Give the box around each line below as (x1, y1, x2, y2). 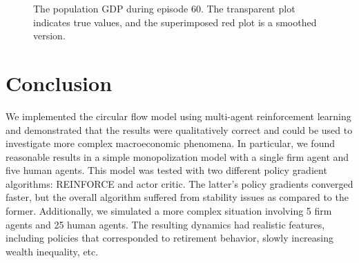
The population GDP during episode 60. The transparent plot (33, 1, 295, 15)
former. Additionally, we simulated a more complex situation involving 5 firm (6, 204, 332, 218)
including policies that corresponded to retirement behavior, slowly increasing (6, 231, 334, 245)
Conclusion (6, 68, 113, 97)
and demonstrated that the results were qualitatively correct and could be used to (6, 122, 353, 137)
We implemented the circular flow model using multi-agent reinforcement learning (6, 108, 351, 123)
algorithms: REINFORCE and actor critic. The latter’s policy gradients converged (6, 176, 353, 191)
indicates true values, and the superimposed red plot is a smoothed (33, 14, 317, 29)
